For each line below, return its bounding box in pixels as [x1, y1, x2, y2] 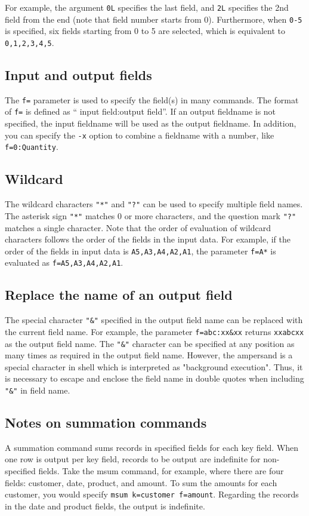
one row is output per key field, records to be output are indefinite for [5, 453, 261, 465]
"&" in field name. [5, 383, 70, 396]
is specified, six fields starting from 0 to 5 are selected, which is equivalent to [5, 24, 285, 37]
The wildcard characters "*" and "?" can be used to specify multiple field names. [5, 198, 303, 210]
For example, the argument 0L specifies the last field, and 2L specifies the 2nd [5, 1, 289, 13]
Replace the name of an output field [5, 285, 233, 304]
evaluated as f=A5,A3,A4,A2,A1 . [5, 256, 123, 269]
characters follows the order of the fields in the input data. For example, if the [5, 233, 291, 245]
